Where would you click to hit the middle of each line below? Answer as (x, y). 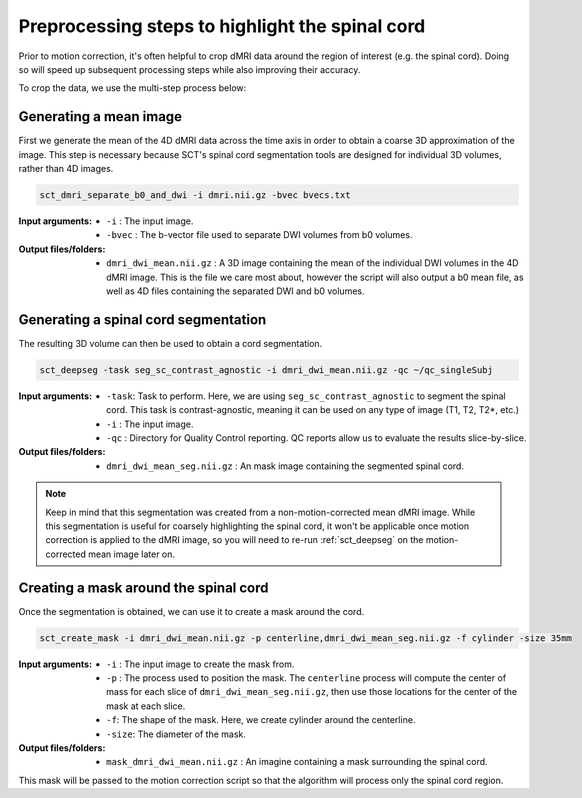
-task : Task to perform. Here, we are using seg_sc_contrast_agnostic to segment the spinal (306, 396)
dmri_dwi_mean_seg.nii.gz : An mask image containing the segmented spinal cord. (285, 466)
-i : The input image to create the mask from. (200, 664)
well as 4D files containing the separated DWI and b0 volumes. (235, 291)
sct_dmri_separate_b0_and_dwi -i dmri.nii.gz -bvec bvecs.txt (195, 195)
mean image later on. (131, 554)
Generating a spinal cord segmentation (142, 319)
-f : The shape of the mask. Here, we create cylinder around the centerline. (261, 720)
